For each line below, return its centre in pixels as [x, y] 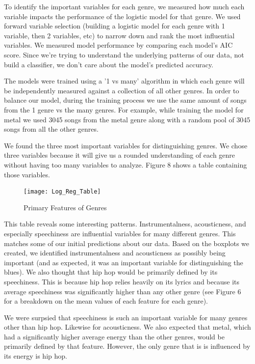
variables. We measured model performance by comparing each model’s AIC [118, 45]
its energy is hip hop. [36, 356]
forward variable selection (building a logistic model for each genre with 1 [115, 26]
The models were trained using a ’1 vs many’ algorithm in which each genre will [124, 81]
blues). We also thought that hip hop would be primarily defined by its [111, 272]
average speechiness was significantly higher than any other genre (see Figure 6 [123, 291]
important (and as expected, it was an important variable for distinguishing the [124, 262]
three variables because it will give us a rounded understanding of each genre [120, 155]
